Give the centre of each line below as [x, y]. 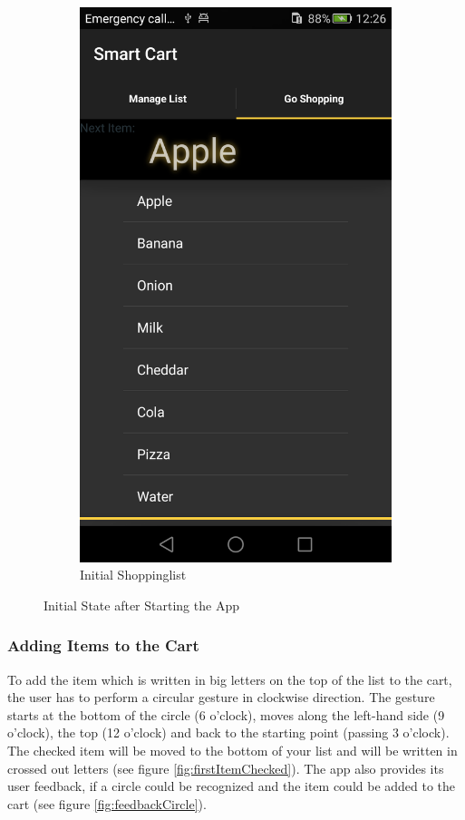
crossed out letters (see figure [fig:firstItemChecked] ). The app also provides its [226, 768]
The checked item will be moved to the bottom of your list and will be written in [232, 750]
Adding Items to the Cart [103, 645]
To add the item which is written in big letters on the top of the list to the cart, [230, 679]
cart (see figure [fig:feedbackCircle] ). [107, 803]
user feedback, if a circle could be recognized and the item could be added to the [232, 786]
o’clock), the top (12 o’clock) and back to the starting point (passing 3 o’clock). [228, 732]
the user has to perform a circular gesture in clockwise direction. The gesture [221, 697]
